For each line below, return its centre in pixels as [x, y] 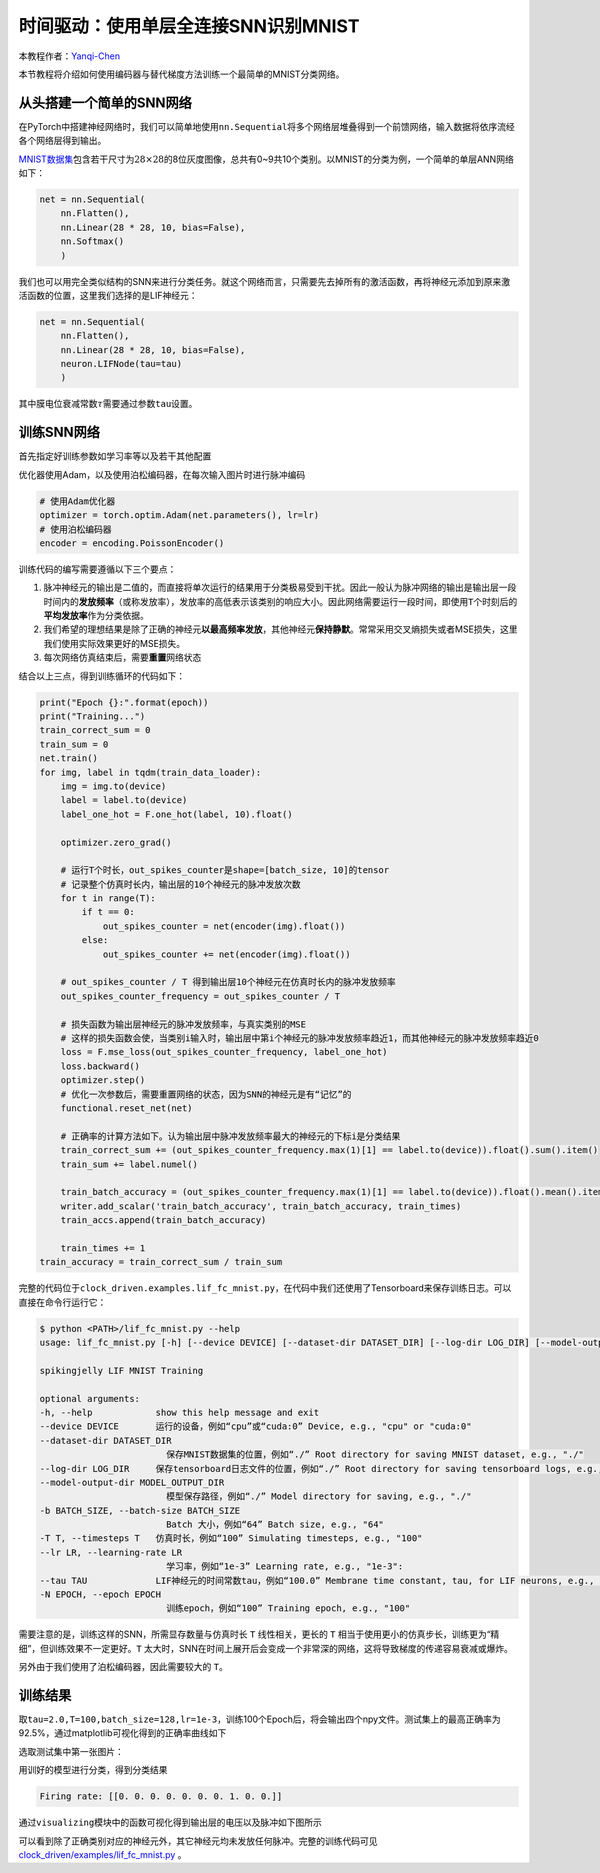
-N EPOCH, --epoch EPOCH [100, 1594]
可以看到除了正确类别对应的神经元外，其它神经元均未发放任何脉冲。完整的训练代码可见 [198, 1841]
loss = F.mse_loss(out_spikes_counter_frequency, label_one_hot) [224, 1052]
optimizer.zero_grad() [116, 842]
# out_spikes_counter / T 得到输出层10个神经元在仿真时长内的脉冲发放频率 [228, 982]
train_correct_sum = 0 [95, 730]
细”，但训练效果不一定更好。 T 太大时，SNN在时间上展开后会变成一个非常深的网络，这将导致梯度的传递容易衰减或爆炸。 [266, 1648]
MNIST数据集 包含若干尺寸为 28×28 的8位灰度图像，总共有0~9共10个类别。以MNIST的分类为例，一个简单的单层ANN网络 [266, 159]
